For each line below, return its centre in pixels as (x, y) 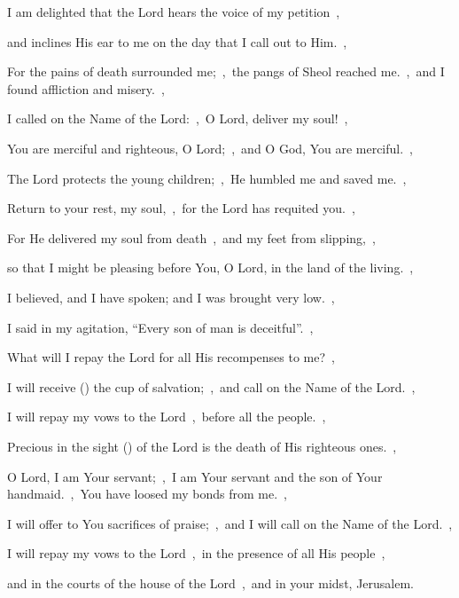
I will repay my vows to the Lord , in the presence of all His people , (196, 553)
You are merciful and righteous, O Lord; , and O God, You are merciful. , (210, 148)
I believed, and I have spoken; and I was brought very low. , (171, 297)
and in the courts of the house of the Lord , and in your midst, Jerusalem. (210, 582)
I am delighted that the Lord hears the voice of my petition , (174, 12)
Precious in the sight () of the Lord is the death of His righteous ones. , (202, 446)
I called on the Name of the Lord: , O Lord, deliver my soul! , (178, 118)
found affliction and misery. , (86, 88)
